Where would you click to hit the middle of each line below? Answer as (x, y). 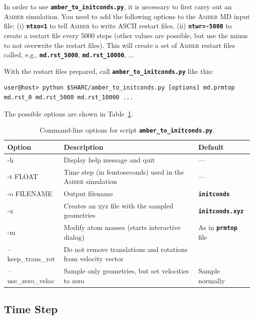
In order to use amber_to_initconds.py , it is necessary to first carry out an (118, 6)
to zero (74, 280)
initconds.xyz (221, 211)
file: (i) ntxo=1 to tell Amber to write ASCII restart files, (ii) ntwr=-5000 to (118, 26)
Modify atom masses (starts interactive (122, 227)
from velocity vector (94, 259)
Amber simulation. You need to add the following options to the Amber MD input (127, 16)
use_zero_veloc (31, 280)
